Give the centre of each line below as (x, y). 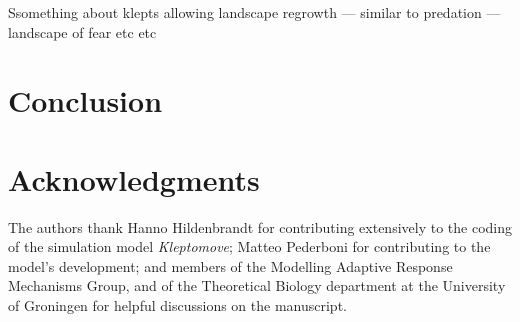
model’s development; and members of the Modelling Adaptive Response (230, 265)
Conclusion (85, 100)
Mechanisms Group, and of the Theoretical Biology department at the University (257, 285)
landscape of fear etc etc (82, 31)
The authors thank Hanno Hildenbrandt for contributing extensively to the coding (260, 226)
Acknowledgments (134, 178)
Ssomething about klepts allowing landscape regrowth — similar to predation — (254, 12)
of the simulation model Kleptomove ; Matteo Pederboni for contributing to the (249, 246)
